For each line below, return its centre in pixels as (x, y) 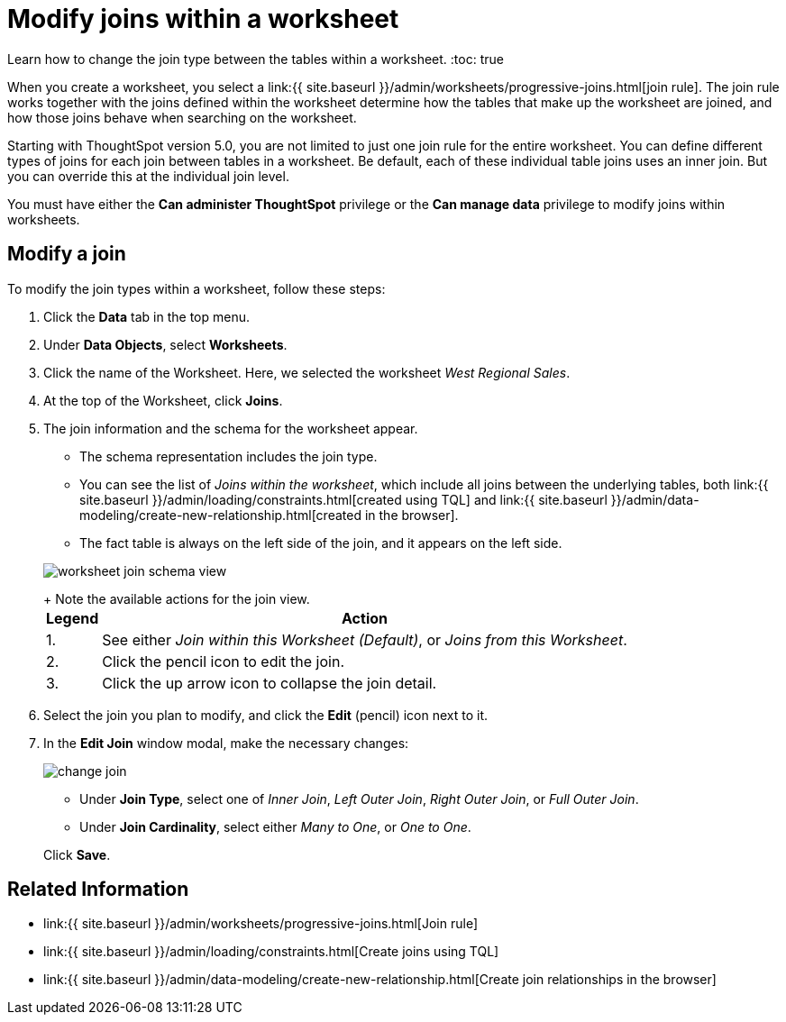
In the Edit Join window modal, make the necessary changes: (226, 743)
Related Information (98, 890)
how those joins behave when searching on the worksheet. (182, 117)
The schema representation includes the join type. (228, 456)
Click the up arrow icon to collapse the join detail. (270, 683)
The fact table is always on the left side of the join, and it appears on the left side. (321, 543)
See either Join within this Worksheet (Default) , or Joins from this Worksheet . (365, 639)
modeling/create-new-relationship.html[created (220, 515)
